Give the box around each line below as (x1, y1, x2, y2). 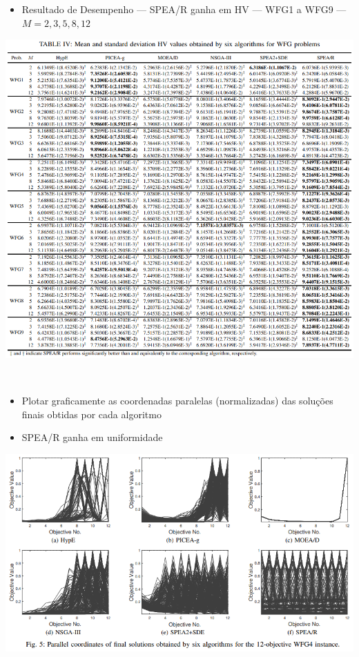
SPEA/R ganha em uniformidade (21, 430, 163, 444)
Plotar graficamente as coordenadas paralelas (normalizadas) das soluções (21, 393, 333, 408)
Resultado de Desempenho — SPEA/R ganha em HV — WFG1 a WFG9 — (21, 2, 347, 16)
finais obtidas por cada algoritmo (21, 406, 162, 421)
